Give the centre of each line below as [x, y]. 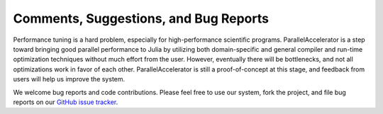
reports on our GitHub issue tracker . [66, 102]
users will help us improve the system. [69, 79]
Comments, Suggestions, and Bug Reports [141, 18]
